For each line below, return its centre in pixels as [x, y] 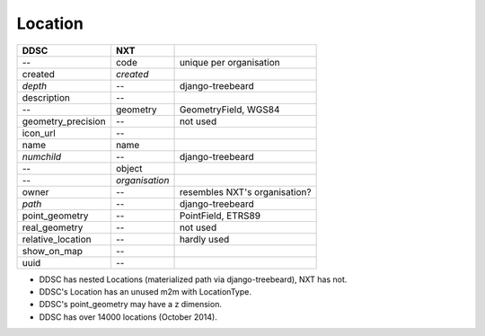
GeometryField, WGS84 [229, 110]
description [46, 97]
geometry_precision [64, 121]
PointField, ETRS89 [220, 216]
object [129, 168]
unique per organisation [229, 62]
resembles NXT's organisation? [245, 191]
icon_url [39, 133]
